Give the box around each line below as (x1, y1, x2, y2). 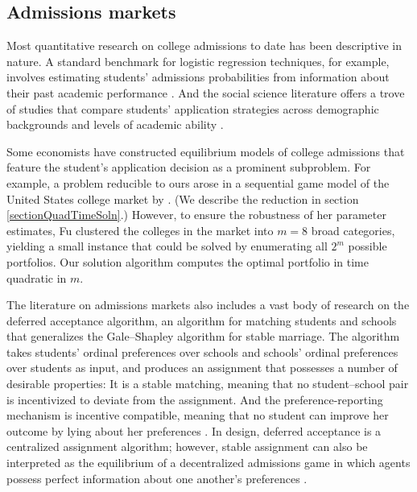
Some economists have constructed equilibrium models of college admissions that (6, 143, 405, 159)
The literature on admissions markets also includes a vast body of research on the (6, 296, 410, 313)
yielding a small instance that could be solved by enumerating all (6, 238, 328, 254)
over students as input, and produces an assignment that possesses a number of (6, 359, 398, 376)
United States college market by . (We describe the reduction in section (6, 190, 359, 207)
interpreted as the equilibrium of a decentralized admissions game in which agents (6, 454, 411, 471)
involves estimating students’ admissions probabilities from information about (6, 68, 390, 85)
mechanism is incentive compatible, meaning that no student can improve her (6, 407, 389, 424)
